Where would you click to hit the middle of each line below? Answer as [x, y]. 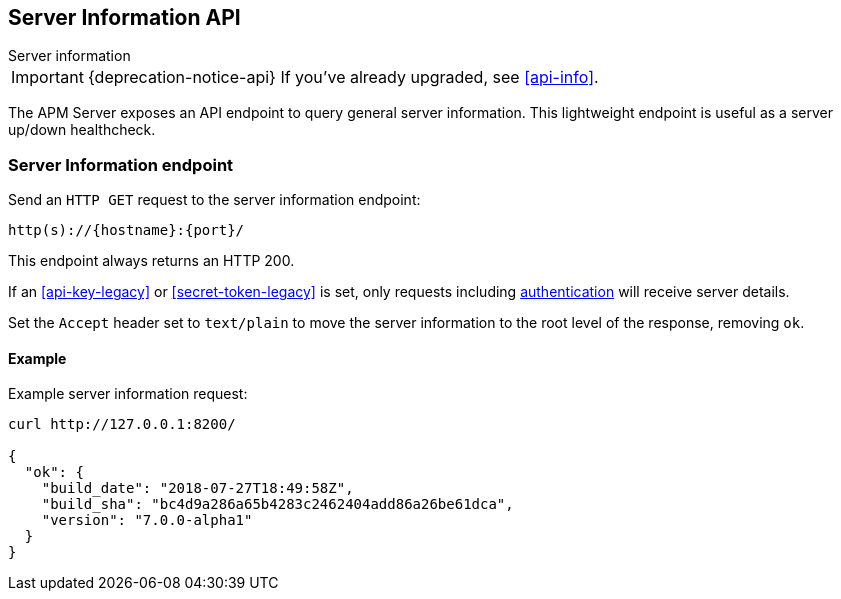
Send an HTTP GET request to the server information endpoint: [214, 200]
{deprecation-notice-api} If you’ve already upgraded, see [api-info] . [343, 77]
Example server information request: [128, 394]
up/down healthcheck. [82, 130]
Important [47, 77]
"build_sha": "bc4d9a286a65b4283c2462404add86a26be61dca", [277, 504]
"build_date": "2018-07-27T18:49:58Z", [197, 488]
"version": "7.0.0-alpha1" [147, 520]
